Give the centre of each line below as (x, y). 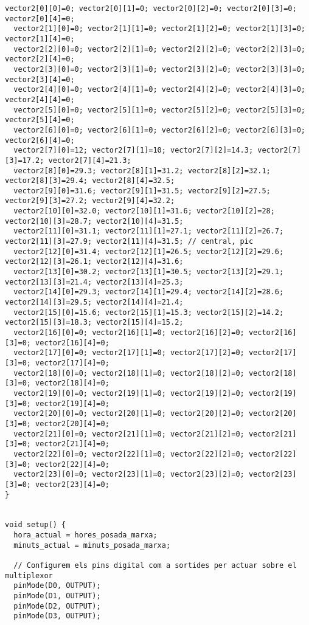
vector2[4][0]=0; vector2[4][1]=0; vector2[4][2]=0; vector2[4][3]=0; (159, 90)
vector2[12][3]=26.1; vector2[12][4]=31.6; (94, 262)
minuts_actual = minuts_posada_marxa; (92, 545)
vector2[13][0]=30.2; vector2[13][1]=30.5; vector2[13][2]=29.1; (149, 272)
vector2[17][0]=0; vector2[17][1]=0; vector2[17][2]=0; (129, 353)
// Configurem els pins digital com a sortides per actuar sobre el (155, 566)
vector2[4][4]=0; (40, 99)
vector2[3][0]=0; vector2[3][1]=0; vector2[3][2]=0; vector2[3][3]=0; (159, 69)
